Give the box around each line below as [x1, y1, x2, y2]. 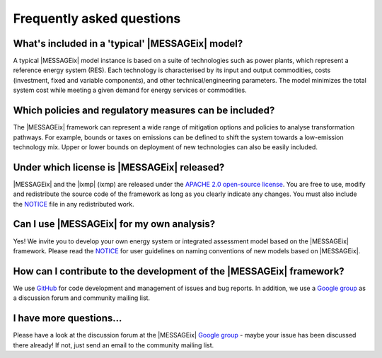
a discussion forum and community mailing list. [13, 294, 151, 302]
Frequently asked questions [13, 11, 181, 26]
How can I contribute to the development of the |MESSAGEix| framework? [13, 265, 345, 277]
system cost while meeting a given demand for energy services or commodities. [13, 86, 247, 95]
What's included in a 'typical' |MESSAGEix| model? [13, 37, 243, 50]
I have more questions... [13, 312, 122, 325]
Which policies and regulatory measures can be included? [13, 105, 275, 117]
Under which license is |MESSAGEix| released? [13, 161, 225, 173]
